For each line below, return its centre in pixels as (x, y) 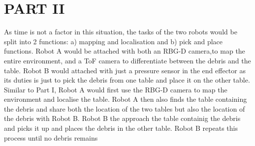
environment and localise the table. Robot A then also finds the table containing (126, 99)
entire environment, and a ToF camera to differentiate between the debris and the (127, 60)
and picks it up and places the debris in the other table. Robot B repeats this (121, 128)
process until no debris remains (51, 137)
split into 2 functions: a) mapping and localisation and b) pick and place (113, 41)
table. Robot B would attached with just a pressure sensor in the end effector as (125, 70)
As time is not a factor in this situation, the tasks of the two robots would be (121, 32)
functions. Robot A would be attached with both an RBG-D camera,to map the (125, 51)
